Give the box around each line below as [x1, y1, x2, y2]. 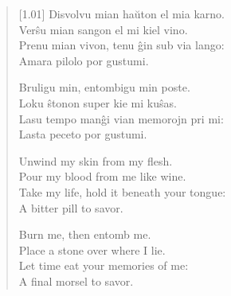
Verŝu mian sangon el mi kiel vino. [18, 21, 188, 37]
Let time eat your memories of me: [18, 257, 189, 274]
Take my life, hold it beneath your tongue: [18, 183, 226, 200]
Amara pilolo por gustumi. [18, 52, 149, 68]
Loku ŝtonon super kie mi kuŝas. [18, 94, 177, 111]
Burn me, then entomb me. [18, 226, 151, 243]
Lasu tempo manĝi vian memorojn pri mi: [18, 110, 224, 127]
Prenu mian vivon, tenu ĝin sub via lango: [18, 37, 225, 53]
